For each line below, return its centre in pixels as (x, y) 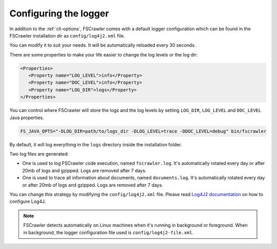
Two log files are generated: (39, 154)
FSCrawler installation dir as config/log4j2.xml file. (67, 35)
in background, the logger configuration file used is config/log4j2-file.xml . (108, 232)
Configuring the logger (59, 13)
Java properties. (27, 118)
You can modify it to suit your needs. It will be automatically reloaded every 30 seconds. (103, 45)
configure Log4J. (28, 202)
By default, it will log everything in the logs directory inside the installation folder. (96, 144)
